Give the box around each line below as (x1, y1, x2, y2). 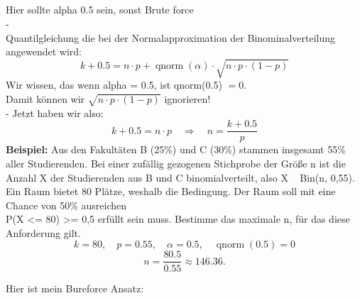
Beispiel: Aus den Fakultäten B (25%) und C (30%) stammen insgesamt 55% (6, 142, 346, 157)
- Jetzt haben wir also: (6, 105, 104, 120)
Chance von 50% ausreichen (6, 197, 127, 212)
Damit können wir (6, 91, 85, 106)
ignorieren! (164, 91, 211, 106)
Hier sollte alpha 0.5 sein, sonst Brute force (6, 2, 194, 17)
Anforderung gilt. (6, 225, 81, 240)
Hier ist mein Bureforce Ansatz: (6, 280, 144, 295)
